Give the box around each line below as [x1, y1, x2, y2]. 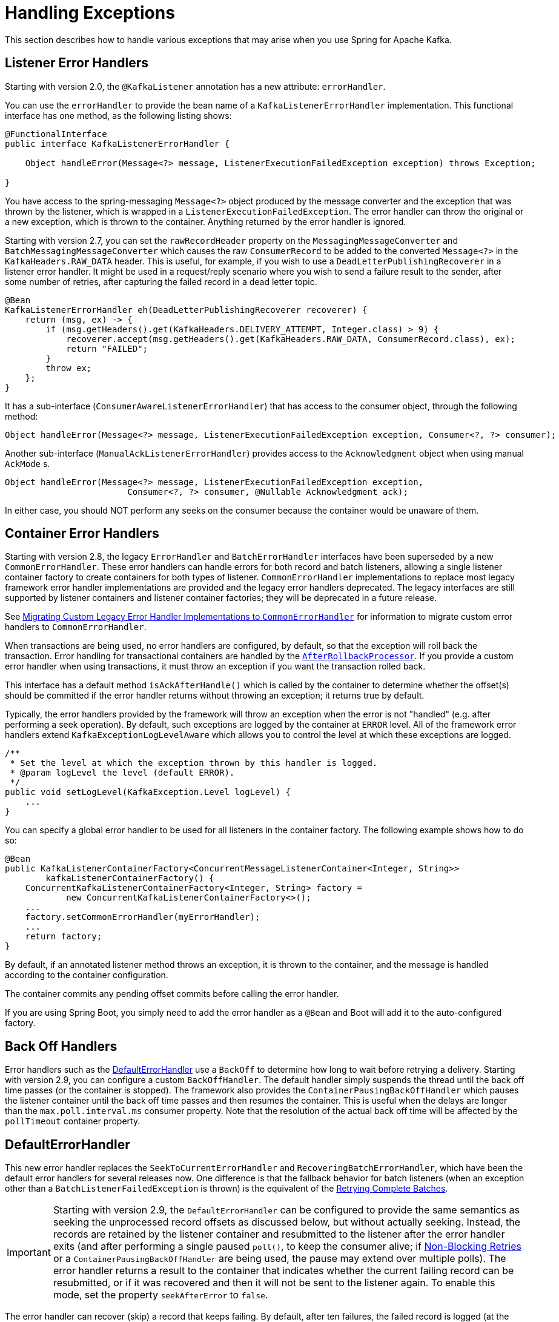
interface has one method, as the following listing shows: [5, 110, 232, 121]
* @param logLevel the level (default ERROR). [10, 768, 235, 778]
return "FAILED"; [66, 343, 148, 354]
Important [7, 1246, 51, 1259]
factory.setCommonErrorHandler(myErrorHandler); [25, 912, 260, 922]
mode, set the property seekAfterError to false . [53, 1289, 268, 1301]
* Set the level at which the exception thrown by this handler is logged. [10, 758, 378, 768]
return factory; [25, 931, 102, 942]
